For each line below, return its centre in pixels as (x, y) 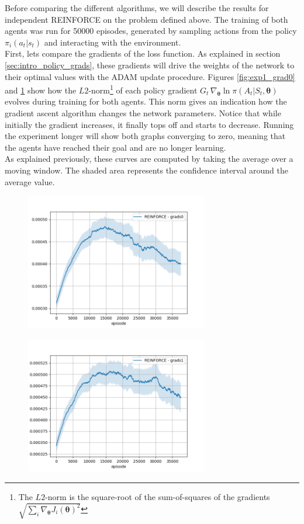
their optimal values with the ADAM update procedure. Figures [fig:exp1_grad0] (150, 76)
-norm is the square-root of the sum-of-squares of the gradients (158, 496)
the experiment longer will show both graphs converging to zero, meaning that (145, 136)
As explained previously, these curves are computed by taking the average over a (149, 159)
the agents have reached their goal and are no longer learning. (115, 147)
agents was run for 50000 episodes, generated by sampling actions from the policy (151, 31)
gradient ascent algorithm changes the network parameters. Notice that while (143, 113)
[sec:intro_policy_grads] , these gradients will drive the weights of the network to (150, 65)
